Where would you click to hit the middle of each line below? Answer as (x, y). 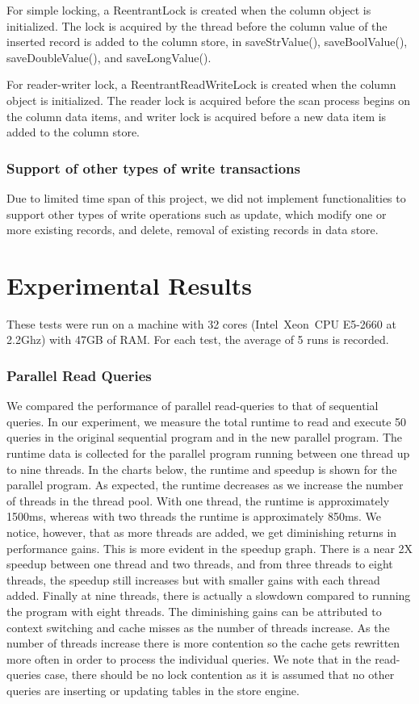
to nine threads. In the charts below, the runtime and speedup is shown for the (202, 469)
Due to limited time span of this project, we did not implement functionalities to (206, 197)
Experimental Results (129, 285)
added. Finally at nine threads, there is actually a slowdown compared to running (209, 595)
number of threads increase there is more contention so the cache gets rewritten (203, 643)
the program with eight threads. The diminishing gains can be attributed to (194, 611)
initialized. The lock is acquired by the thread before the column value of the (197, 25)
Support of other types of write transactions (153, 168)
